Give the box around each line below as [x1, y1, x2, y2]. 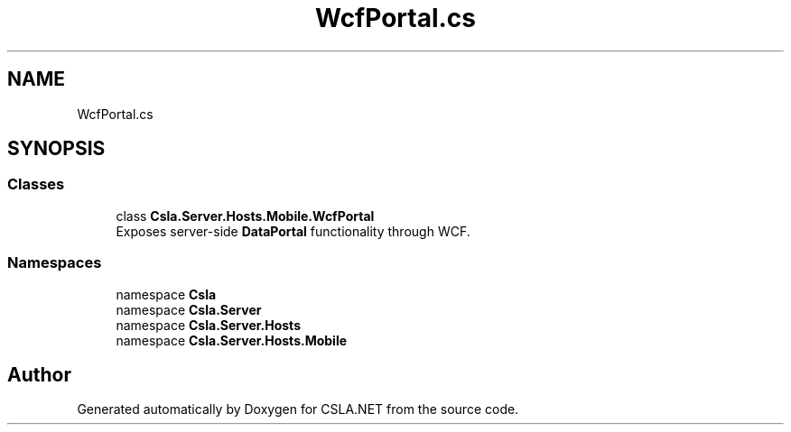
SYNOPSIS [7, 137, 106, 161]
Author [7, 363, 71, 386]
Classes [7, 175, 65, 194]
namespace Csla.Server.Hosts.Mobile [116, 332, 348, 348]
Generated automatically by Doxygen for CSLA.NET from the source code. [77, 401, 519, 418]
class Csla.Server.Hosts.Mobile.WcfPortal [116, 207, 375, 224]
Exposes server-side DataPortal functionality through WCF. [116, 223, 470, 239]
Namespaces [7, 253, 102, 272]
